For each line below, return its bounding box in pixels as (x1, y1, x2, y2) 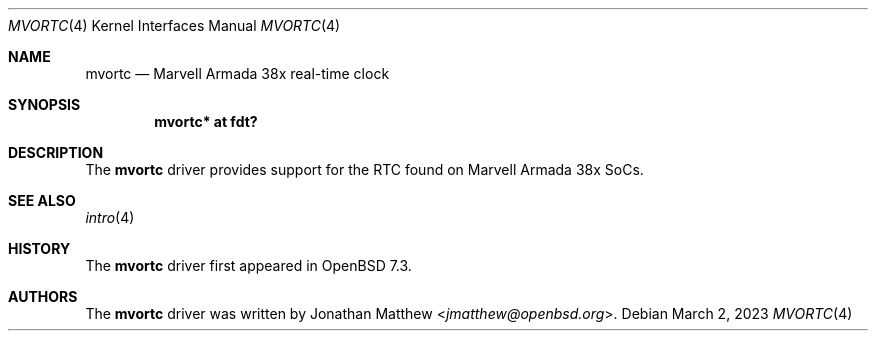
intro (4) (85, 209, 135, 226)
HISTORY (8, 240, 71, 257)
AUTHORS (8, 288, 78, 305)
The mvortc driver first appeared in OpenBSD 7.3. (85, 257, 412, 274)
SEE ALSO (8, 192, 76, 209)
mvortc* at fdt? (154, 113, 258, 130)
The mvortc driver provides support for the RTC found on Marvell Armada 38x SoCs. (85, 161, 644, 178)
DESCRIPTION (8, 144, 104, 161)
